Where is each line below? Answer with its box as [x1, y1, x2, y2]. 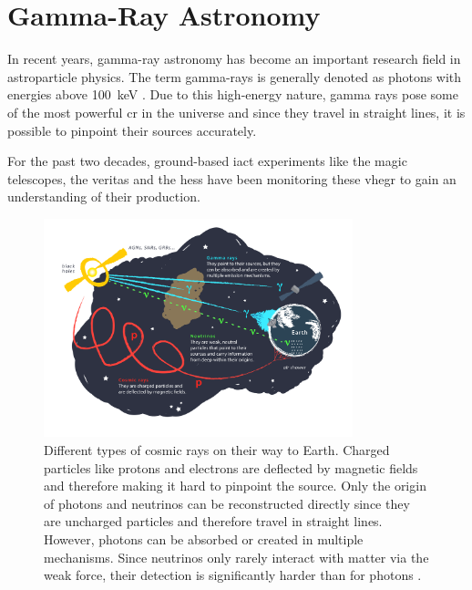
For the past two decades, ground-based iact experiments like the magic [7, 151, 407, 171]
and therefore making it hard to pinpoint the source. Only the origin [44, 476, 426, 495]
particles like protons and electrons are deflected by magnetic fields [44, 458, 418, 477]
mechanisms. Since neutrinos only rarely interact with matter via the [44, 547, 429, 566]
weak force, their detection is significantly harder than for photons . [44, 565, 422, 585]
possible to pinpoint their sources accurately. [7, 120, 257, 140]
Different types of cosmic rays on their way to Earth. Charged [44, 440, 390, 459]
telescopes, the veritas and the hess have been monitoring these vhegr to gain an [7, 169, 457, 188]
